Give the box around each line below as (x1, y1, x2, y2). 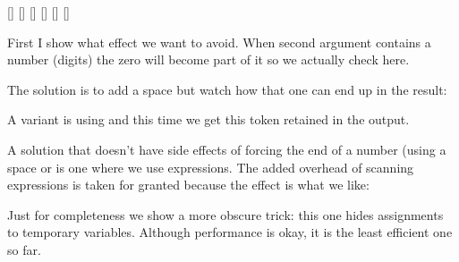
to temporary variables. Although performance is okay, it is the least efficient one (7, 223, 453, 241)
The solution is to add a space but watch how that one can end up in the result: (7, 80, 447, 98)
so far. (7, 240, 41, 258)
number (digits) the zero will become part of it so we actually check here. (7, 50, 410, 69)
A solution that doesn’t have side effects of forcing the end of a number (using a (7, 139, 446, 158)
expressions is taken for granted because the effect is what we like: (7, 175, 370, 194)
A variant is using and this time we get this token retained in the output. (7, 110, 410, 129)
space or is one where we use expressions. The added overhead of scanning (7, 157, 414, 176)
